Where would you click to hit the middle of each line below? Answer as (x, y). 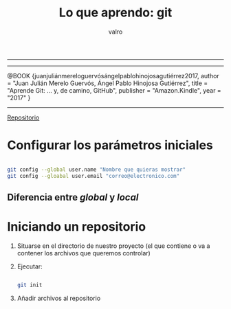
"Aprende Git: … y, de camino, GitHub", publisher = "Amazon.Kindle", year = (114, 90)
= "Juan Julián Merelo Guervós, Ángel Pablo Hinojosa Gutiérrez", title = (108, 83)
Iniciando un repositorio (77, 227)
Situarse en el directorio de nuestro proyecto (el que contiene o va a (113, 246)
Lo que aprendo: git (115, 13)
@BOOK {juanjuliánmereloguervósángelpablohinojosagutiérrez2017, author (113, 76)
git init (30, 285)
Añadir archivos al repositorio (59, 298)
